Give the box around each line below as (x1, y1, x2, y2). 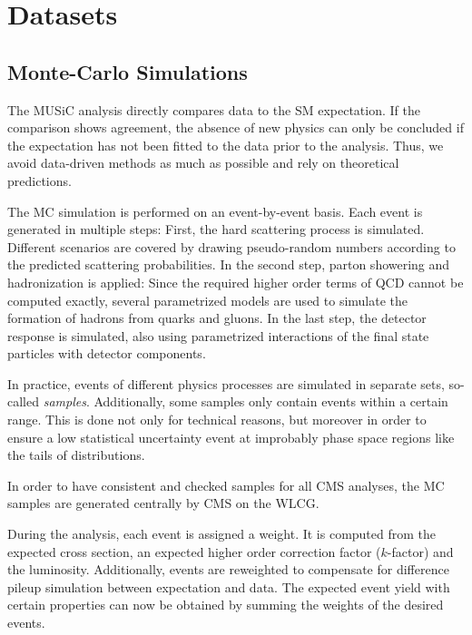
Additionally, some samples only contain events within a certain (93, 392, 448, 411)
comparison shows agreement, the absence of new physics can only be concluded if (7, 118, 464, 137)
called (7, 392, 39, 411)
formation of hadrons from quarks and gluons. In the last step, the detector (7, 308, 427, 327)
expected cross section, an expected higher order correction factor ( (7, 542, 381, 561)
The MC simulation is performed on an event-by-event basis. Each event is (7, 201, 423, 220)
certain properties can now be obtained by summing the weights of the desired (7, 595, 444, 614)
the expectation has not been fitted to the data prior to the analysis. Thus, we (7, 135, 444, 154)
